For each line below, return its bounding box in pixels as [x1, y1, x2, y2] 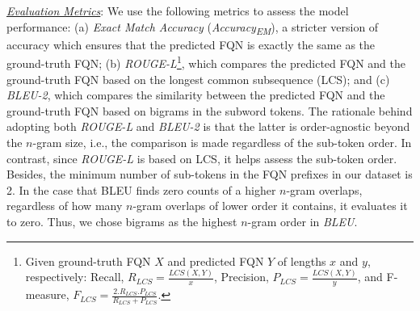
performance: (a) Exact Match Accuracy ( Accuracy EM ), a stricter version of [6, 18, 379, 37]
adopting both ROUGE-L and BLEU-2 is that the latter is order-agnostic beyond [6, 118, 410, 135]
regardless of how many [6, 197, 123, 214]
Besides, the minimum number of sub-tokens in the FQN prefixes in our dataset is [6, 166, 413, 183]
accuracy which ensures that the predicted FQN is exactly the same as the [6, 36, 376, 53]
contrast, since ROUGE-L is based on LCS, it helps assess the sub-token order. [6, 149, 397, 166]
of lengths [277, 252, 326, 269]
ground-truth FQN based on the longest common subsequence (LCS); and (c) [6, 70, 390, 87]
